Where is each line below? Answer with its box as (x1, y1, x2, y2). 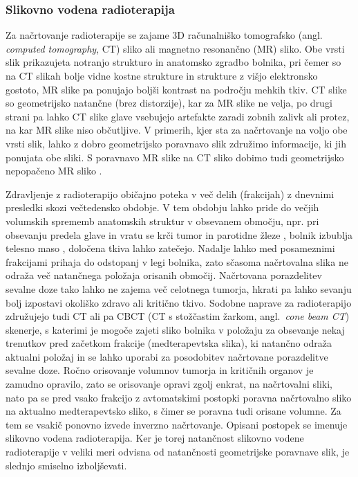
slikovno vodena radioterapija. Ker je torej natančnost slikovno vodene (6, 431, 304, 445)
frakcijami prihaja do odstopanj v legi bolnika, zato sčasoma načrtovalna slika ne (6, 254, 348, 269)
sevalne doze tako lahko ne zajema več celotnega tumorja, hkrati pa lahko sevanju (6, 281, 352, 296)
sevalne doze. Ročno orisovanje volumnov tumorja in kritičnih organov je (6, 363, 314, 377)
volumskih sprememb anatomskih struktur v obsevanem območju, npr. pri (6, 213, 319, 228)
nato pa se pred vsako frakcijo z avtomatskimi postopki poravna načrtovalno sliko (6, 390, 352, 404)
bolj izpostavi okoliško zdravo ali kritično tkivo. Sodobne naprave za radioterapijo (6, 295, 352, 309)
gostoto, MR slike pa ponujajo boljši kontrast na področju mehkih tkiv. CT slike (6, 82, 347, 96)
